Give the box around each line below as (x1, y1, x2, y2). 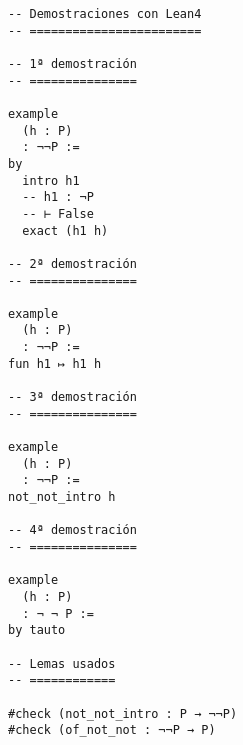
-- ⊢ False (22, 206, 94, 221)
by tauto (8, 623, 66, 638)
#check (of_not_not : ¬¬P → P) (8, 723, 216, 738)
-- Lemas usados (8, 656, 116, 671)
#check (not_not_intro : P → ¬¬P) (8, 706, 238, 721)
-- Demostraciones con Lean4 (8, 7, 202, 21)
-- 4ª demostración (8, 523, 137, 538)
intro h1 (22, 173, 80, 188)
